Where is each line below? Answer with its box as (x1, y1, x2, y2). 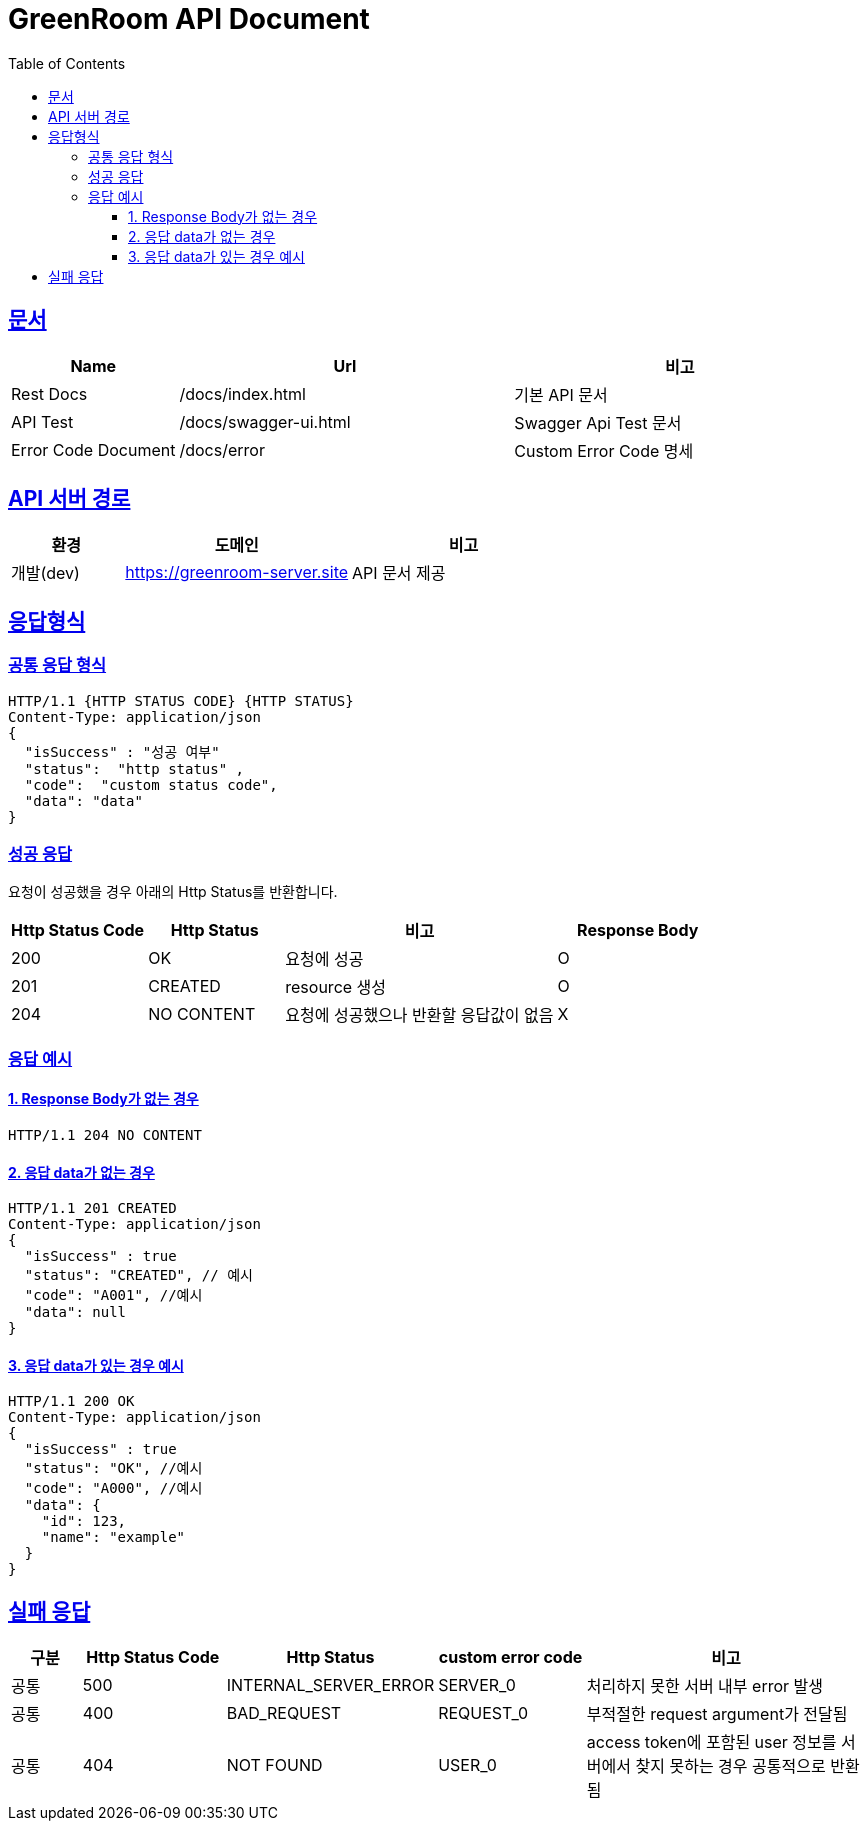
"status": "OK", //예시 (24, 1460, 203, 1477)
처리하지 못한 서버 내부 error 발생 (586, 1676, 823, 1697)
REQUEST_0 (438, 1703, 529, 1724)
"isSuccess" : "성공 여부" (24, 743, 220, 760)
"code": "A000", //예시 (24, 1480, 203, 1497)
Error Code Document (11, 439, 176, 460)
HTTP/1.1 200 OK (8, 1393, 135, 1410)
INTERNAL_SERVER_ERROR (226, 1675, 435, 1696)
